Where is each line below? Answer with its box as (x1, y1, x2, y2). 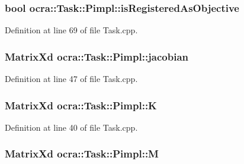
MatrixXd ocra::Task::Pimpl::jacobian (5, 49, 189, 64)
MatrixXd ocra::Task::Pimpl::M (5, 146, 159, 161)
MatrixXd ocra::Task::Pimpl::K (5, 97, 157, 112)
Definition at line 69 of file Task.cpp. (5, 24, 138, 36)
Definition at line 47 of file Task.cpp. (5, 72, 138, 85)
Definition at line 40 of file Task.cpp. (5, 121, 138, 133)
